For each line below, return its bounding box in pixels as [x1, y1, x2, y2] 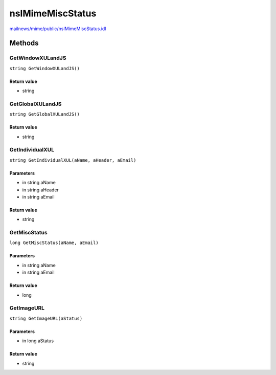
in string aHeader [22, 187, 59, 193]
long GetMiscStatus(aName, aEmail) [9, 240, 99, 246]
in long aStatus [22, 338, 54, 344]
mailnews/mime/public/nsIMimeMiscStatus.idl [9, 26, 106, 32]
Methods [9, 39, 39, 48]
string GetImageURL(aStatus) [9, 315, 83, 321]
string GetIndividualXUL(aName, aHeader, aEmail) [9, 157, 136, 163]
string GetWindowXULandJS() [9, 65, 80, 71]
